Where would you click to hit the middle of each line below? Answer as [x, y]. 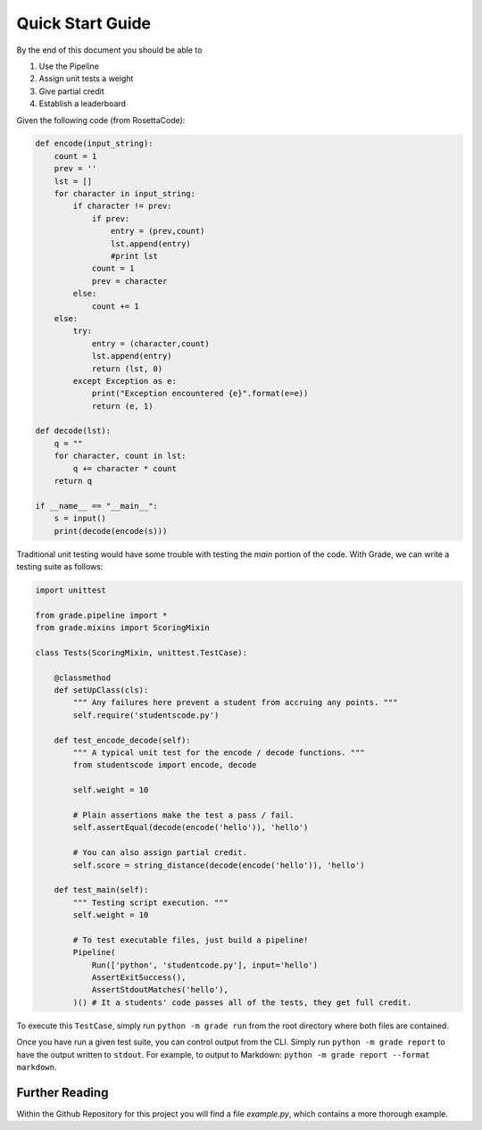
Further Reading [62, 1092]
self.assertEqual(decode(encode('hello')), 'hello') [191, 827]
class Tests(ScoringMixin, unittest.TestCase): [141, 652]
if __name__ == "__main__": [96, 506]
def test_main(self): [101, 890]
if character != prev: [123, 206]
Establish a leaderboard [83, 104]
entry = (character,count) [150, 343]
